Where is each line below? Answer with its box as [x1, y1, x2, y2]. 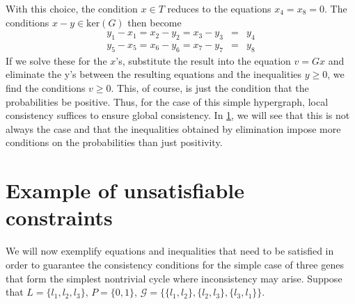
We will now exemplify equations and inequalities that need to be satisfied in [6, 243, 334, 258]
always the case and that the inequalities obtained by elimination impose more [6, 121, 341, 136]
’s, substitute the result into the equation [116, 53, 291, 67]
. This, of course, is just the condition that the [111, 81, 309, 95]
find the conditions [6, 81, 86, 95]
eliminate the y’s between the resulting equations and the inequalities [6, 67, 302, 81]
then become [127, 15, 182, 29]
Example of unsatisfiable [6, 176, 245, 205]
